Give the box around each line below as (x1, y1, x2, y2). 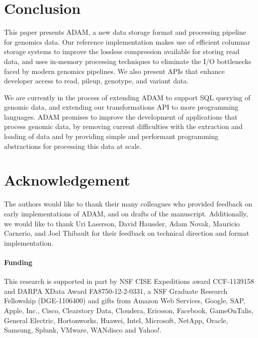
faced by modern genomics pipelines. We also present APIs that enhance (4, 66, 225, 76)
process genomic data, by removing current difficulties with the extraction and (4, 121, 243, 132)
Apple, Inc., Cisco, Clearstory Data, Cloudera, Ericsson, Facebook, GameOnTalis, (4, 305, 254, 315)
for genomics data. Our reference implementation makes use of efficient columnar (4, 36, 251, 47)
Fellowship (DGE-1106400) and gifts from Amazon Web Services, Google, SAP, (4, 295, 246, 306)
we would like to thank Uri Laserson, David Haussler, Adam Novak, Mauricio (4, 218, 240, 228)
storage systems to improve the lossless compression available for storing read (4, 46, 240, 57)
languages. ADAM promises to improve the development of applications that (4, 111, 238, 122)
